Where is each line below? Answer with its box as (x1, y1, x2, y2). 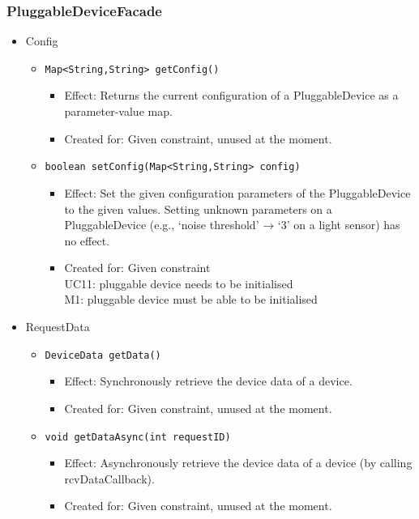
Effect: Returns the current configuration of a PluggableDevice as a (64, 87, 399, 104)
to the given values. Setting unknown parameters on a (64, 200, 332, 217)
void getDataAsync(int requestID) (45, 431, 231, 443)
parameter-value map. (64, 103, 173, 120)
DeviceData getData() (45, 349, 161, 361)
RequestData (25, 318, 90, 335)
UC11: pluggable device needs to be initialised (64, 274, 293, 291)
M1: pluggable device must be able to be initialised (64, 291, 318, 308)
